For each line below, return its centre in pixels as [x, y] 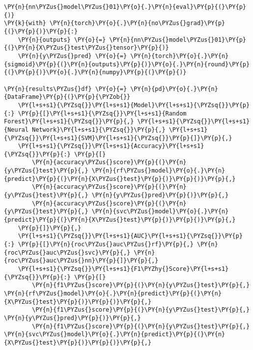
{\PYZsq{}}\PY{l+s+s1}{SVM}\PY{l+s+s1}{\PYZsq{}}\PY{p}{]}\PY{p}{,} [118, 138]
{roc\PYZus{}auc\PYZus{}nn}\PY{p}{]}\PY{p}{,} [81, 261]
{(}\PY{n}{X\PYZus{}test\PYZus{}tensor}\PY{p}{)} [87, 48]
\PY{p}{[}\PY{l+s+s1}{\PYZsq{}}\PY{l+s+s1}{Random [102, 113]
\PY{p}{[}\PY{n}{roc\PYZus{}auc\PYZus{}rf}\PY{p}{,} [106, 245]
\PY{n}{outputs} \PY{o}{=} [62, 40]
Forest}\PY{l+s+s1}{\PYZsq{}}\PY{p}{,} [69, 122]
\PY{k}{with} [25, 23]
